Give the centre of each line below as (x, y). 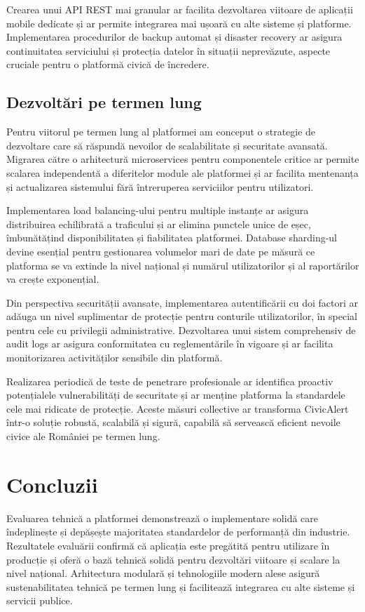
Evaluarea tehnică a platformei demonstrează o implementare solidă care (163, 518)
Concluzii (52, 484)
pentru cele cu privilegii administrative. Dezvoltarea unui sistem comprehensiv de (181, 330)
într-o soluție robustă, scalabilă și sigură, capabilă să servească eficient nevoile (173, 422)
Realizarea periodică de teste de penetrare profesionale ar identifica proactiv (170, 381)
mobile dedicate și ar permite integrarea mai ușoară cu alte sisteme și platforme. (179, 23)
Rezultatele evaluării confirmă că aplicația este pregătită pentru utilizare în (168, 545)
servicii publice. (40, 600)
